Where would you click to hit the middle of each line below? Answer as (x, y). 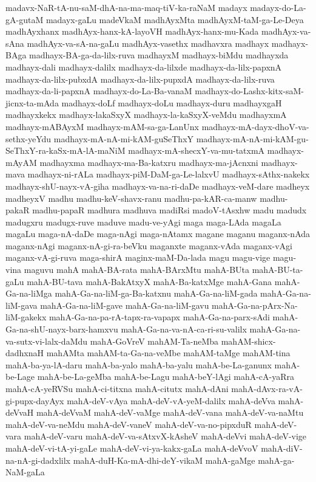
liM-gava (22, 305)
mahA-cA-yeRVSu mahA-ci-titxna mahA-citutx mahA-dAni (117, 388)
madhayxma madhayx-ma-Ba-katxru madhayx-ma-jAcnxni (149, 162)
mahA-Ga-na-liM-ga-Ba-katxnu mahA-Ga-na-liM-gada (156, 293)
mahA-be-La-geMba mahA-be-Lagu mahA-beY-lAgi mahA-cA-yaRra (166, 377)
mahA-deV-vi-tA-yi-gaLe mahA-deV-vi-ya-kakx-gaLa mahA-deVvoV (132, 448)
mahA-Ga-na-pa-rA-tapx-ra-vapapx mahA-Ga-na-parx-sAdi (159, 317)
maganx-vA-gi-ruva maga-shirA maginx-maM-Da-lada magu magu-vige (138, 257)
